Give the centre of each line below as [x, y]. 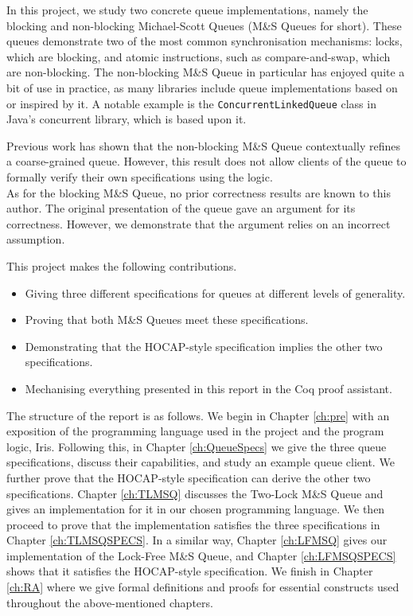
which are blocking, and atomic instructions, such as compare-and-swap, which [199, 56]
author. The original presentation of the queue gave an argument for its [181, 208]
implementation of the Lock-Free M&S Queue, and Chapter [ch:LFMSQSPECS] [201, 555]
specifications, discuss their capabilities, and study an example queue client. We [201, 462]
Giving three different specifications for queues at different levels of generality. [215, 292]
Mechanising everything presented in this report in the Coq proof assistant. [208, 388]
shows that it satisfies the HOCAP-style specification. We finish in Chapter [190, 571]
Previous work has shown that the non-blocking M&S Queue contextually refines [203, 145]
